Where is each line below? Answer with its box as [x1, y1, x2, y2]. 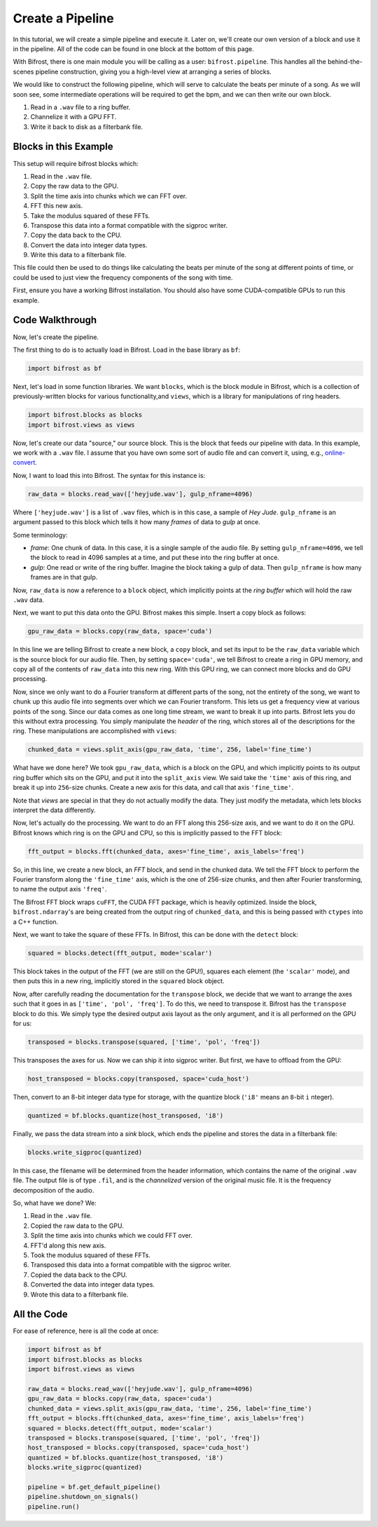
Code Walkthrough [13, 314, 97, 326]
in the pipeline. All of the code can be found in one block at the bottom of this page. [13, 44, 255, 53]
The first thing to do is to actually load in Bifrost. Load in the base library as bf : [13, 345, 241, 354]
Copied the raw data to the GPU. [30, 1221, 124, 1230]
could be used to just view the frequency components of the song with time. [13, 273, 233, 282]
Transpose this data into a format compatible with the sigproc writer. [30, 221, 227, 229]
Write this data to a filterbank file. [30, 251, 127, 259]
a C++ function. [13, 917, 59, 926]
